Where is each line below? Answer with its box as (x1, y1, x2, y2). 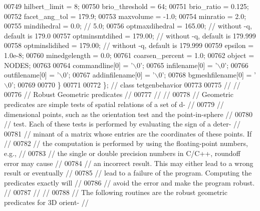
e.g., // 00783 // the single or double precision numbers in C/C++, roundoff (4, 147, 240, 158)
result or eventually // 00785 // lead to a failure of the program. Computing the (4, 167, 252, 178)
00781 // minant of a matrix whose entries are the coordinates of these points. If (4, 128, 252, 138)
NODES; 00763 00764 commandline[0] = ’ (4, 59, 133, 70)
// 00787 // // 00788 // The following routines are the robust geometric (4, 187, 227, 197)
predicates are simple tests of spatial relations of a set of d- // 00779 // (4, 98, 224, 109)
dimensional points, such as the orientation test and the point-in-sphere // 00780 (4, 108, 253, 119)
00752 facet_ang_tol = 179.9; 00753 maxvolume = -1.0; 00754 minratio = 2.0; (4, 10, 246, 21)
